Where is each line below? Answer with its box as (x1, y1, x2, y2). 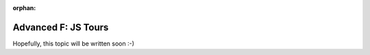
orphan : (12, 4, 36, 12)
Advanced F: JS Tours (12, 21, 109, 33)
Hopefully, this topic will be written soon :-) (12, 39, 135, 48)
